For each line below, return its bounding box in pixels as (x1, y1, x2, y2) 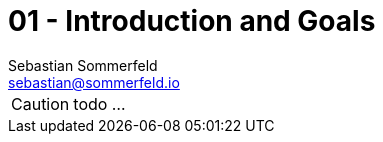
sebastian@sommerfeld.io (8, 73, 180, 91)
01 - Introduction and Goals (8, 4, 376, 38)
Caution (11, 93, 70, 114)
